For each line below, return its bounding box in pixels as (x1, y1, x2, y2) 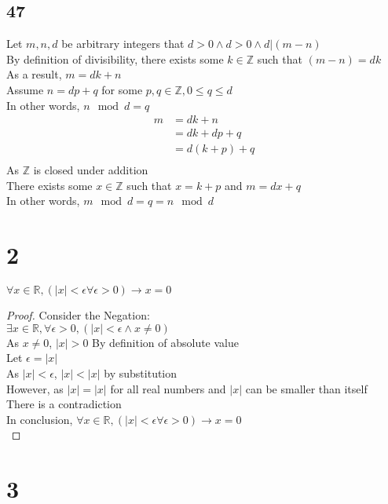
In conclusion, (6, 411, 73, 427)
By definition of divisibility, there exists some (6, 50, 224, 67)
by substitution (104, 364, 178, 381)
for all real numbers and (110, 380, 226, 396)
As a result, (6, 66, 62, 82)
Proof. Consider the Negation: (6, 307, 150, 323)
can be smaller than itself (245, 380, 368, 396)
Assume (6, 81, 44, 97)
